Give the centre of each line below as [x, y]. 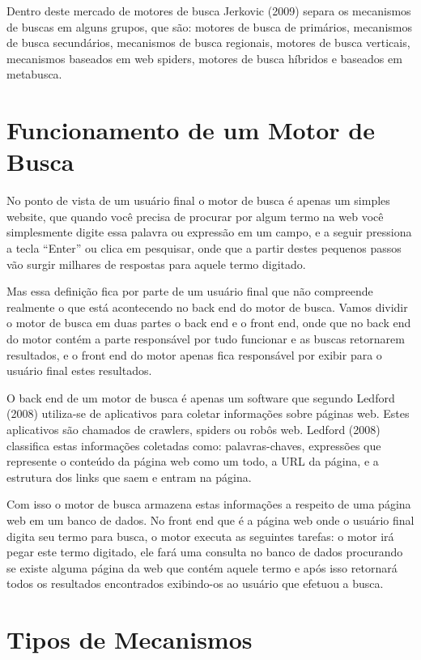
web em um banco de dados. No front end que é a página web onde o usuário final [210, 519]
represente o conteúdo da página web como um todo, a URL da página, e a [193, 461]
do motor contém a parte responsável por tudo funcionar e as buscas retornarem [206, 339]
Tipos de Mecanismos [130, 639]
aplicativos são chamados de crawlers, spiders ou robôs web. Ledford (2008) [193, 429]
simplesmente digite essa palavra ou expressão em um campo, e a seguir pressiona [209, 232]
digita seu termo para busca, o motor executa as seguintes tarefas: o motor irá [200, 536]
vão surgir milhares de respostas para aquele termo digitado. [156, 264]
